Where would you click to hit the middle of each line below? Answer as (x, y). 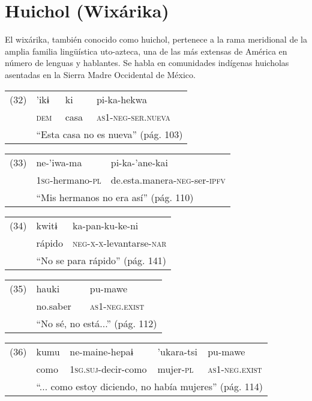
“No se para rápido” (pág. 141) (101, 260)
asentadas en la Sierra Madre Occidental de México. (100, 74)
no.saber (54, 306)
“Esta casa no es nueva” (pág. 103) (109, 134)
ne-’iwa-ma (59, 162)
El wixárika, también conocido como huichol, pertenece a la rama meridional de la (156, 39)
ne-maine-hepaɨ (102, 351)
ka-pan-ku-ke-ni (105, 225)
